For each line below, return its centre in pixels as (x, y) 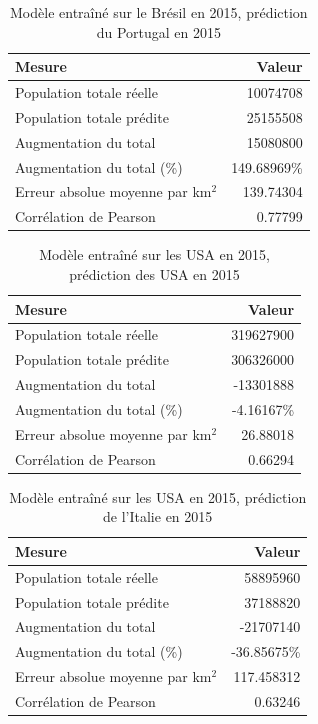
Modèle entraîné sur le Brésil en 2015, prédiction (159, 12)
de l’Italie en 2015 (158, 516)
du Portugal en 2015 (158, 31)
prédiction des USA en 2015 (154, 273)
